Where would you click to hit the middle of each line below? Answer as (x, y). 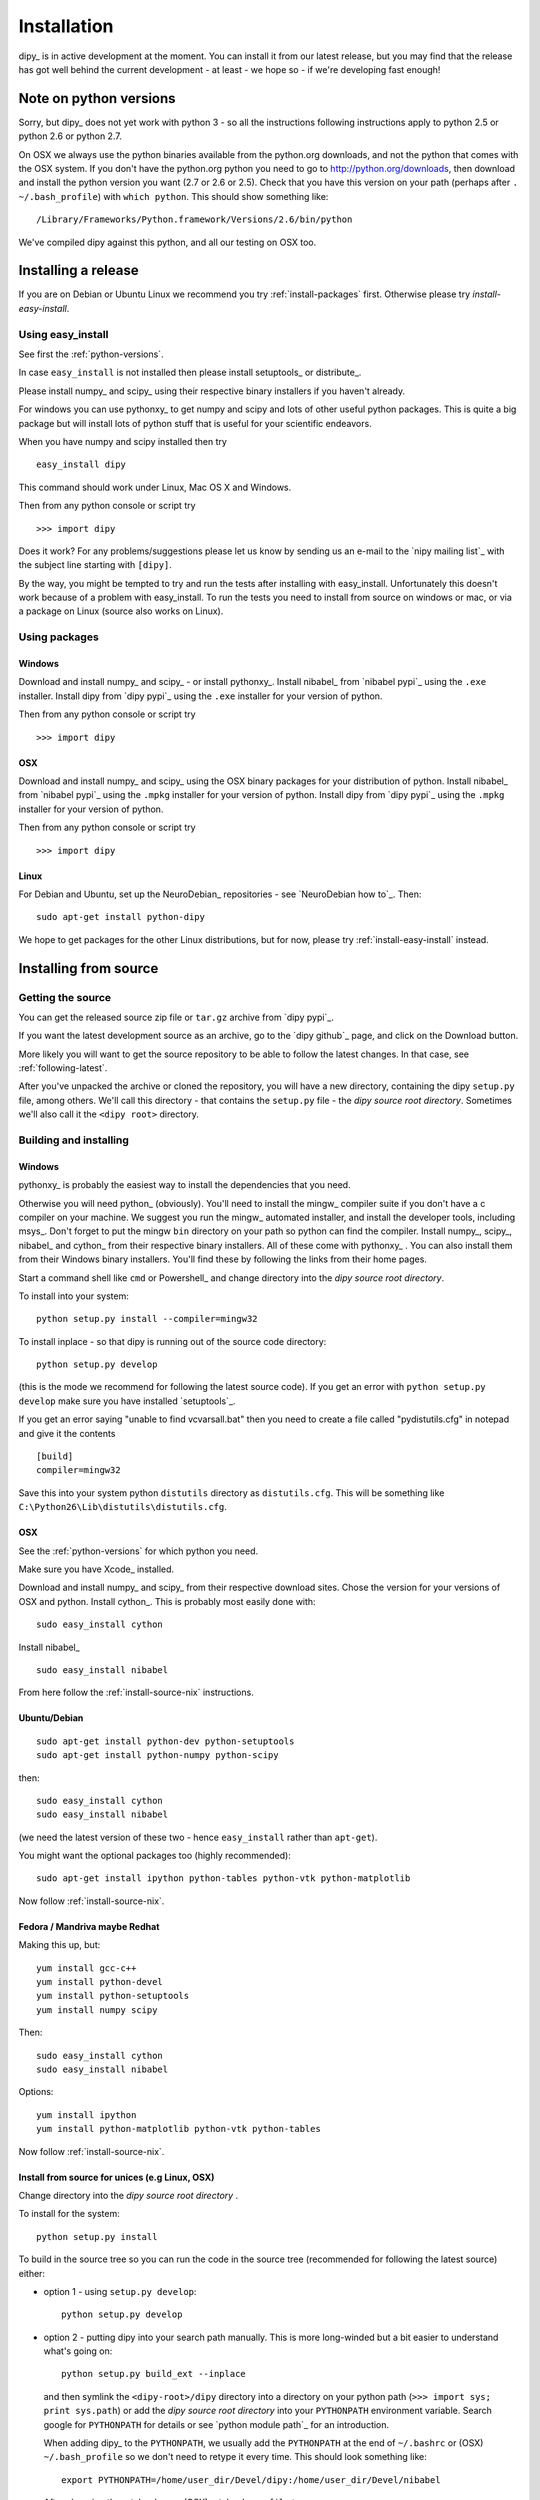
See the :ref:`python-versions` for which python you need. (138, 1551)
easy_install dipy (81, 464)
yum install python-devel (100, 1982)
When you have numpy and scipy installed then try (122, 441)
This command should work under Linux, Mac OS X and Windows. (155, 487)
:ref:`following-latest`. (63, 1068)
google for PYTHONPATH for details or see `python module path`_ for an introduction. (216, 2424)
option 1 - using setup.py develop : (120, 2291)
